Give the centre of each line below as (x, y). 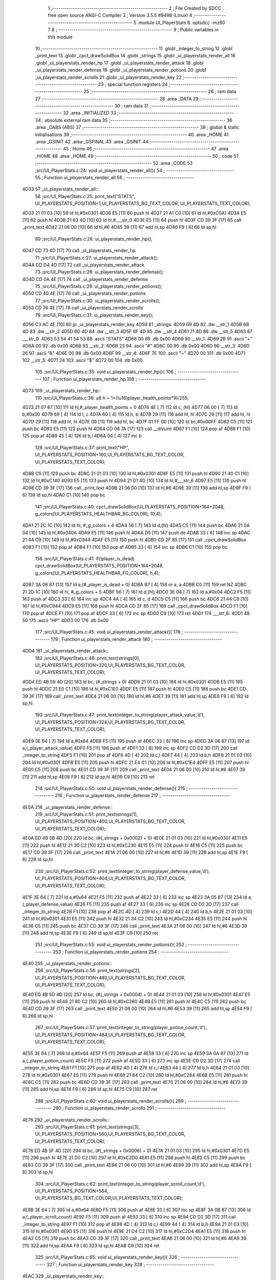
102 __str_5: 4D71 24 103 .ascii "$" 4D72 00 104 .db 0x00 (83, 360)
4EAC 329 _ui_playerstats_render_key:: (63, 1276)
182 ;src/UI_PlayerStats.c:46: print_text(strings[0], (88, 658)
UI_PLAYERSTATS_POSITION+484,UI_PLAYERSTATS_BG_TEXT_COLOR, (110, 1035)
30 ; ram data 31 (131, 106)
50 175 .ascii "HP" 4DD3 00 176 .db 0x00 (65, 621)
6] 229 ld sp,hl (38, 860)
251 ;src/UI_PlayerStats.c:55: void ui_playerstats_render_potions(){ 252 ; (111, 945)
